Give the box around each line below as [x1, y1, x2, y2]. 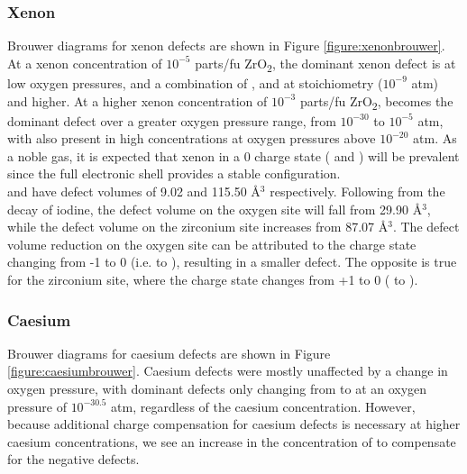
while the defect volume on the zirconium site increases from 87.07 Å [7, 217, 389, 236]
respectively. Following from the [270, 182, 445, 201]
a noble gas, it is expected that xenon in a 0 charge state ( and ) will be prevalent [7, 146, 460, 165]
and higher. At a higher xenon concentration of [7, 91, 268, 110]
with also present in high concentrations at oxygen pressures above [7, 129, 376, 148]
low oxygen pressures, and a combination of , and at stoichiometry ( [7, 73, 383, 92]
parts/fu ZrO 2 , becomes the [299, 91, 453, 113]
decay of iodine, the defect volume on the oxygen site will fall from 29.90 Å [7, 199, 423, 218]
